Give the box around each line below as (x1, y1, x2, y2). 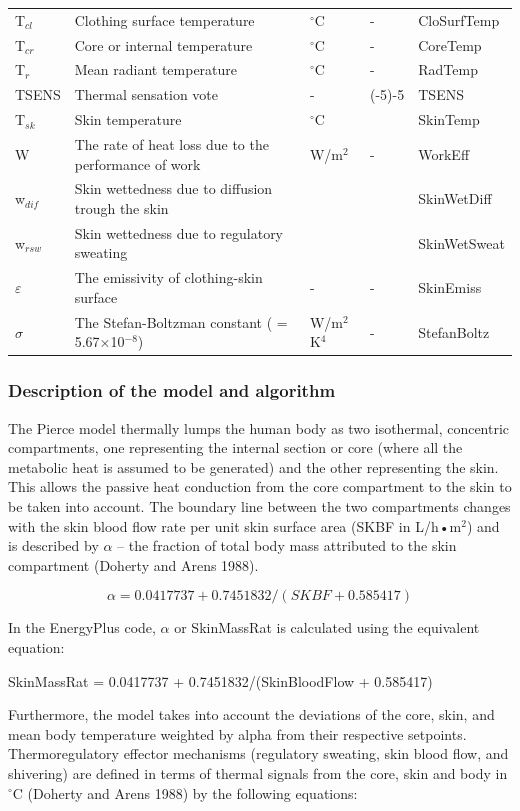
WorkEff (418, 143, 470, 164)
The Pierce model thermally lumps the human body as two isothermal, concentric (8, 417, 510, 438)
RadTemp (418, 59, 478, 80)
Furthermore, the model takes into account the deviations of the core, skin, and (8, 704, 495, 725)
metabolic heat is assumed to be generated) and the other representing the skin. (8, 456, 499, 477)
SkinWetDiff (418, 188, 492, 209)
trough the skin (74, 198, 169, 218)
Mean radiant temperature (74, 59, 238, 80)
